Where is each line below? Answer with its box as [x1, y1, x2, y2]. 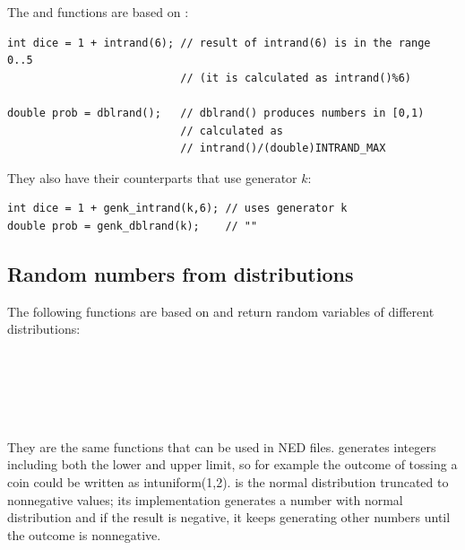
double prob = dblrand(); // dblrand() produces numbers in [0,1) [7, 106, 425, 119]
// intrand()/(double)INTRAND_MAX [180, 142, 386, 155]
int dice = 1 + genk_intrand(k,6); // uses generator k [7, 202, 348, 215]
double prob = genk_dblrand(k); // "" [7, 219, 258, 232]
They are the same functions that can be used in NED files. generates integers [7, 437, 436, 456]
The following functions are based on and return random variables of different [7, 301, 435, 320]
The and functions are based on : [7, 3, 189, 21]
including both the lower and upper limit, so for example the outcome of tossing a [7, 455, 458, 474]
